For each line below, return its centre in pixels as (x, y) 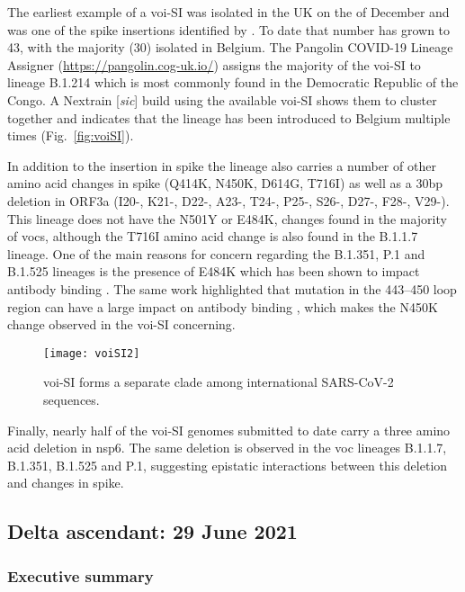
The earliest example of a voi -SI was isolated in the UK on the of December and (228, 12)
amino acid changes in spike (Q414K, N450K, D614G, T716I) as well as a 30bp (225, 183)
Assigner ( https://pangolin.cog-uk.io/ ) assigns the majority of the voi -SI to (214, 64)
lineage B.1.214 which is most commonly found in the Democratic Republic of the (233, 82)
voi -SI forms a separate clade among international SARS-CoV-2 (219, 382)
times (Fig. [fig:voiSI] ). (71, 135)
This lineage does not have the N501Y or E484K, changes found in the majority (227, 218)
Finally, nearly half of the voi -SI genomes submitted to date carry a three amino (229, 430)
